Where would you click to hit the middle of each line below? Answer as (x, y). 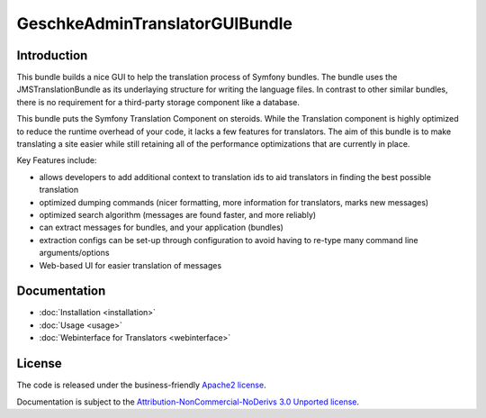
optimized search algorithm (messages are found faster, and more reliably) (178, 214)
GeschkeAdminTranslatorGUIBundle (154, 23)
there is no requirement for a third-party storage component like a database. (158, 102)
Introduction (52, 55)
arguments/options (74, 253)
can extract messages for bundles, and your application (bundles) (161, 227)
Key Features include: (57, 160)
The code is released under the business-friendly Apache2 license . (141, 385)
